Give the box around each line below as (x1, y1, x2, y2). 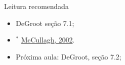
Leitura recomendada (4, 1, 69, 11)
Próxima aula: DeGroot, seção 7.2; (15, 51, 121, 61)
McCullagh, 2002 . (21, 34, 75, 45)
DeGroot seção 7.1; (15, 17, 74, 28)
